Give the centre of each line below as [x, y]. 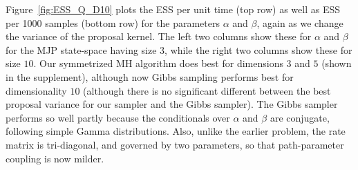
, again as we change [300, 22]
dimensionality [36, 90]
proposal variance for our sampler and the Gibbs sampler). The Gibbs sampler [172, 104]
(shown [337, 63]
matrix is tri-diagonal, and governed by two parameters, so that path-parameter [175, 144]
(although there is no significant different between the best [207, 90]
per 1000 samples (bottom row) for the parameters [113, 22]
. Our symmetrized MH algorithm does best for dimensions [158, 63]
